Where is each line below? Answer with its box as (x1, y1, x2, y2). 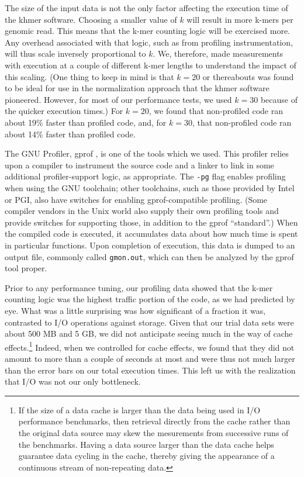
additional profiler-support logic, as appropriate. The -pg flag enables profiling (5, 170, 286, 182)
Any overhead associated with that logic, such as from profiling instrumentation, (5, 36, 293, 48)
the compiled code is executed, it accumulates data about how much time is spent (5, 227, 298, 240)
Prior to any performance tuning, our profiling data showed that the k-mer (5, 281, 273, 293)
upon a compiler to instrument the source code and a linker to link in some (5, 158, 274, 171)
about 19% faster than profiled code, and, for (5, 116, 167, 128)
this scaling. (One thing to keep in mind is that (5, 70, 174, 82)
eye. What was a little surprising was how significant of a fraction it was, (5, 304, 266, 316)
